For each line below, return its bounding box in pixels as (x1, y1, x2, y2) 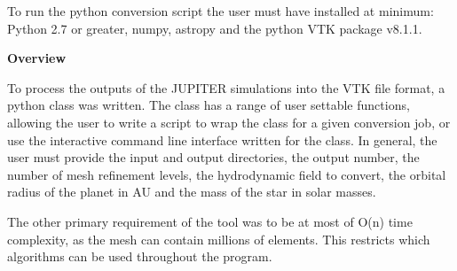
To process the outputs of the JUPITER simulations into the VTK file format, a (7, 78, 445, 97)
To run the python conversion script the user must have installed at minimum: (7, 2, 434, 19)
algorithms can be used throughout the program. (7, 247, 272, 266)
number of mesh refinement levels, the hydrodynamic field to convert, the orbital (7, 165, 446, 183)
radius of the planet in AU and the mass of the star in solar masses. (7, 182, 376, 201)
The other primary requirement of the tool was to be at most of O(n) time (7, 212, 413, 230)
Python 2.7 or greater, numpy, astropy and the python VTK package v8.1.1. (7, 19, 422, 37)
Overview (7, 49, 67, 67)
